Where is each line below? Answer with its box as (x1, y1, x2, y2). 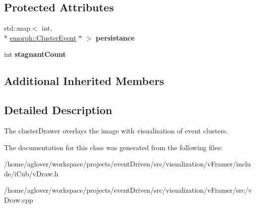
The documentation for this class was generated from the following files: (4, 142, 223, 152)
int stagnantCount (4, 49, 66, 59)
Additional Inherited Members (4, 73, 164, 88)
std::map (4, 23, 30, 33)
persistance (96, 32, 135, 42)
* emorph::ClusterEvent (4, 32, 76, 42)
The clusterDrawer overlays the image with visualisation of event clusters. (4, 125, 228, 135)
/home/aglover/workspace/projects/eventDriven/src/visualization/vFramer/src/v (4, 185, 252, 195)
